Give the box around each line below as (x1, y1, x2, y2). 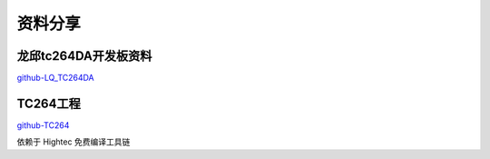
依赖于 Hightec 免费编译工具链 (16, 136, 131, 147)
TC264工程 (16, 95, 81, 111)
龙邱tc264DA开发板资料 (16, 48, 152, 64)
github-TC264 (16, 119, 70, 131)
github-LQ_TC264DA (16, 73, 94, 84)
